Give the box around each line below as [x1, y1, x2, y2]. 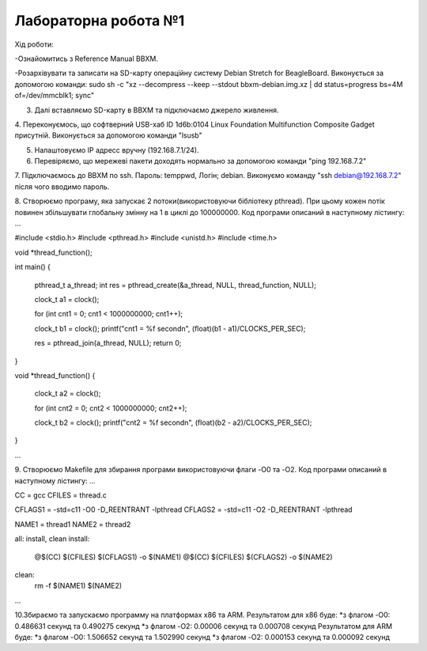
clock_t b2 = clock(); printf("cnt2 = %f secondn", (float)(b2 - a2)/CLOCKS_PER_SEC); [34, 418, 312, 427]
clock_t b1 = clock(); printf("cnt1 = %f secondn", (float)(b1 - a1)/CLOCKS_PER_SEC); [34, 324, 306, 333]
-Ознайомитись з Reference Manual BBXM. [14, 54, 158, 63]
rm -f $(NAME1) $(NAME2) [34, 581, 123, 591]
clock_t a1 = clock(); [34, 294, 100, 304]
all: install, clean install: [14, 534, 90, 543]
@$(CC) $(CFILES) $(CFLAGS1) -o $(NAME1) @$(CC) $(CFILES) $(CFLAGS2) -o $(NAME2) [34, 552, 333, 562]
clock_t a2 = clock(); [34, 388, 101, 399]
